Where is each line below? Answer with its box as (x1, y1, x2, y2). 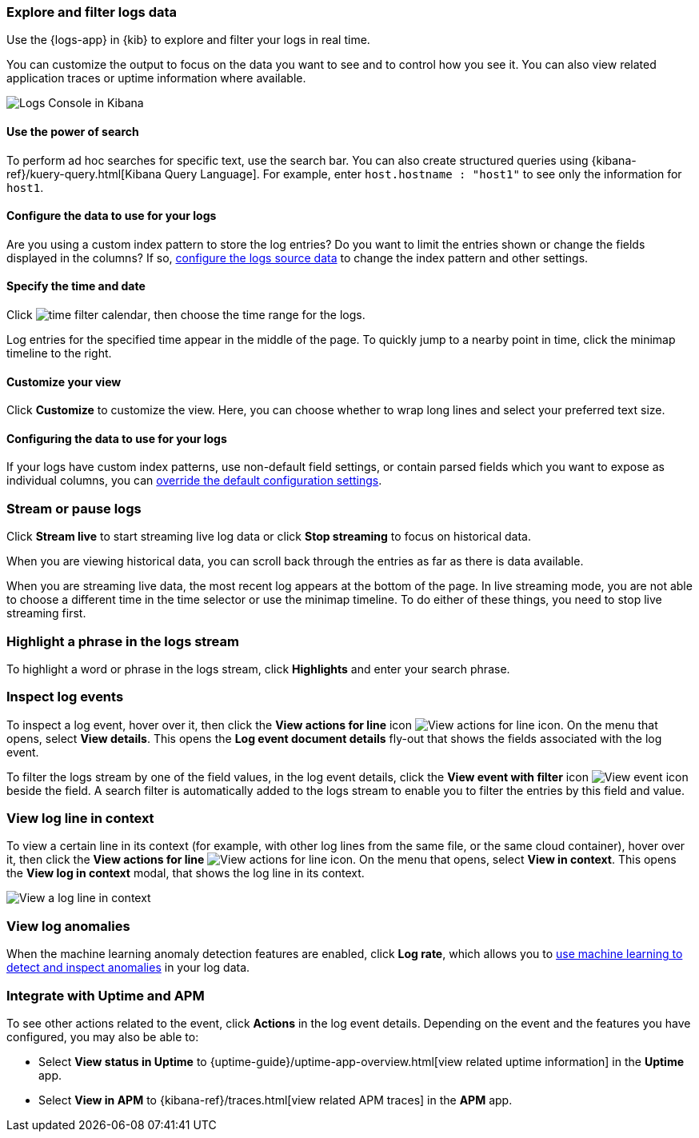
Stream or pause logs (6, 500, 142, 517)
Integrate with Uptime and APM (6, 987, 205, 1004)
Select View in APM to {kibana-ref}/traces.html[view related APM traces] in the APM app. (38, 1092, 513, 1107)
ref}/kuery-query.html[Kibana (6, 166, 162, 181)
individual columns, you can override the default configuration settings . (6, 473, 382, 488)
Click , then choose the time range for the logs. (6, 308, 365, 322)
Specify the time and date (6, 279, 146, 293)
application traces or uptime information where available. (6, 71, 306, 86)
